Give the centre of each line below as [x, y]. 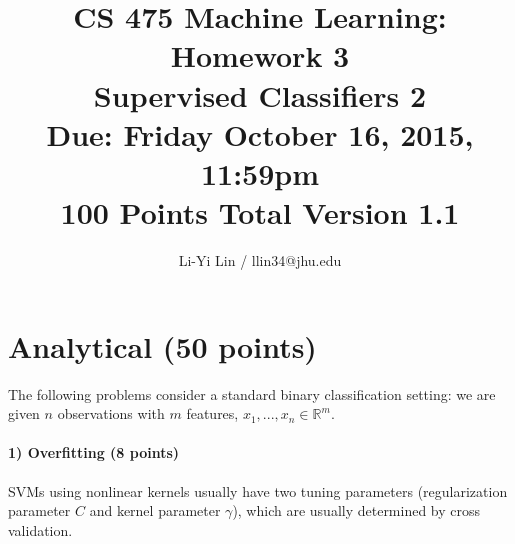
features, [212, 413]
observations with [111, 413]
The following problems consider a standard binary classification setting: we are [252, 393]
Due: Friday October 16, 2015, [260, 133]
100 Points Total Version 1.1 [260, 212]
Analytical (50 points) [162, 345]
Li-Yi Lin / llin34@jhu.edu [260, 260]
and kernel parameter [155, 510]
